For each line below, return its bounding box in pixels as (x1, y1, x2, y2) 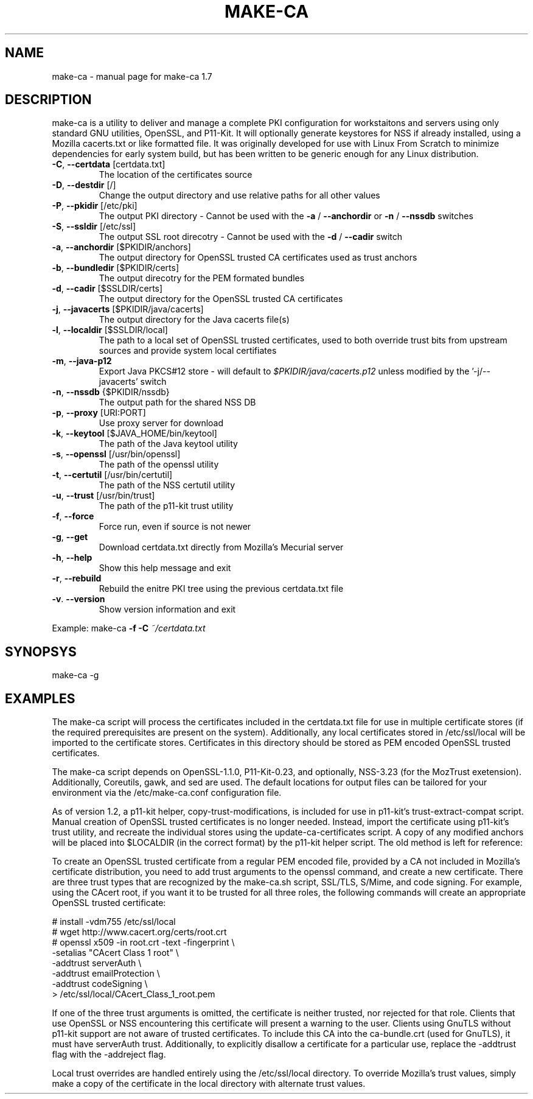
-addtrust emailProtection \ (52, 968, 160, 979)
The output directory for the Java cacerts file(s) (99, 314, 290, 325)
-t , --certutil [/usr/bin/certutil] (52, 469, 173, 480)
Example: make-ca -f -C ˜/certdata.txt (52, 623, 206, 634)
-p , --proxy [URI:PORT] (52, 407, 146, 418)
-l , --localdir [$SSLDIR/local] (52, 325, 168, 335)
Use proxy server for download (99, 418, 224, 429)
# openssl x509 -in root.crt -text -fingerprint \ (52, 937, 235, 948)
